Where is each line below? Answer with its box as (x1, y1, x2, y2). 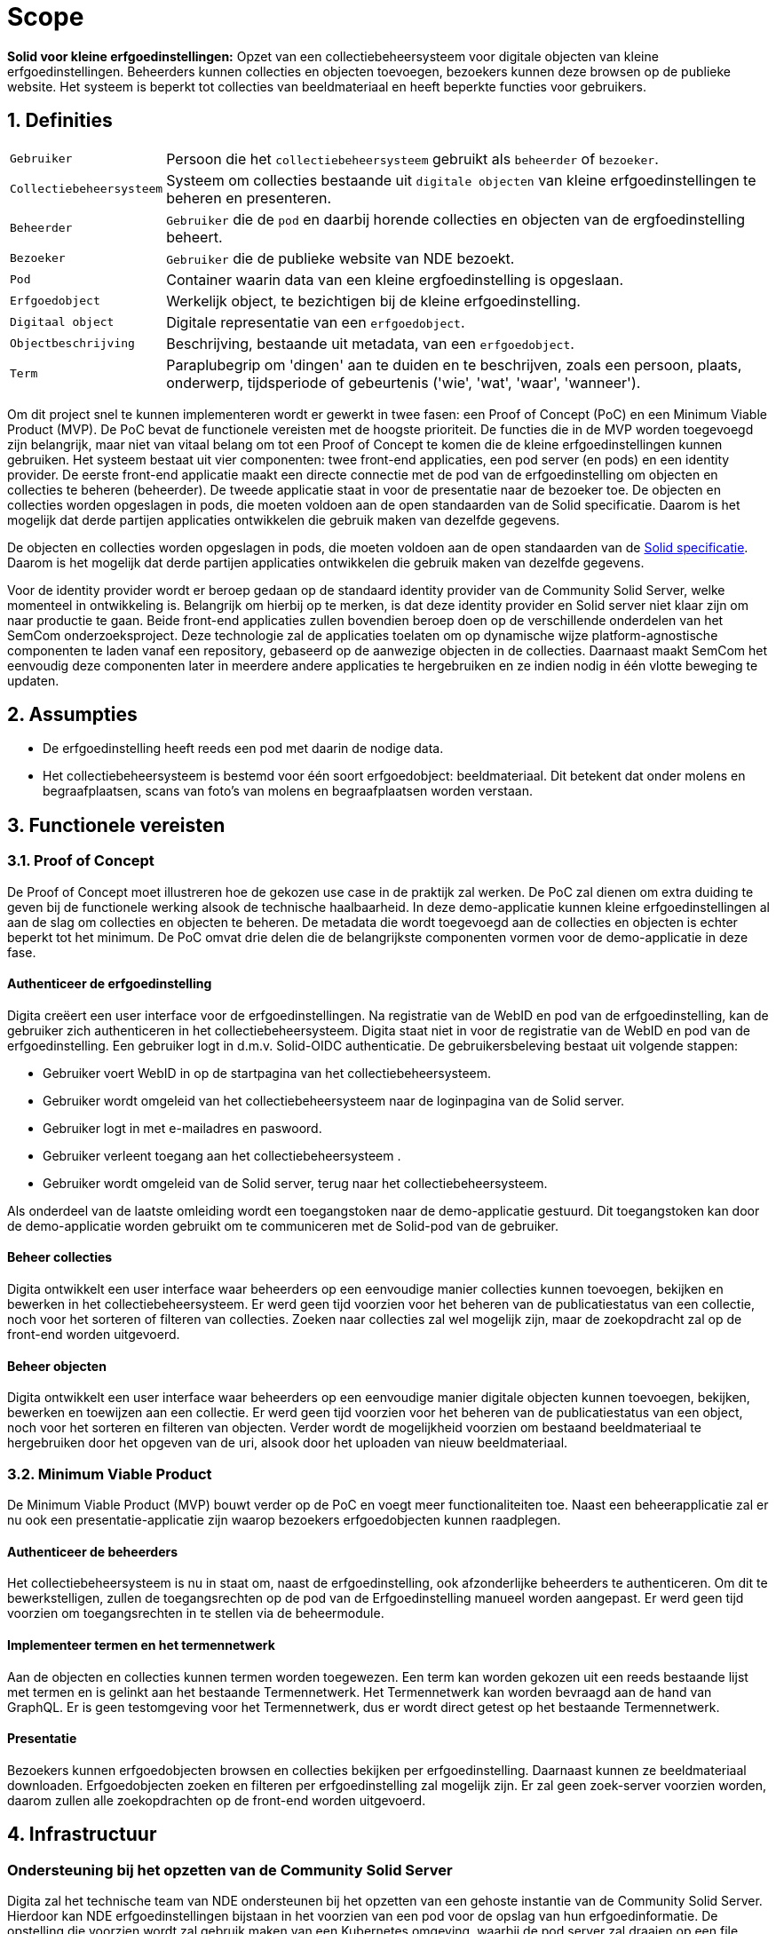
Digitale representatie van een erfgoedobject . (166, 313, 465, 331)
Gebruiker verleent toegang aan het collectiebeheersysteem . (43, 1147, 401, 1163)
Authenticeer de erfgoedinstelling (7, 976, 212, 992)
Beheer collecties (7, 1249, 113, 1265)
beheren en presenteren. (166, 188, 332, 207)
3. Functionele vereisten (7, 813, 226, 836)
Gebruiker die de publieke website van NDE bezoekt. (166, 249, 515, 267)
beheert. (166, 227, 223, 246)
